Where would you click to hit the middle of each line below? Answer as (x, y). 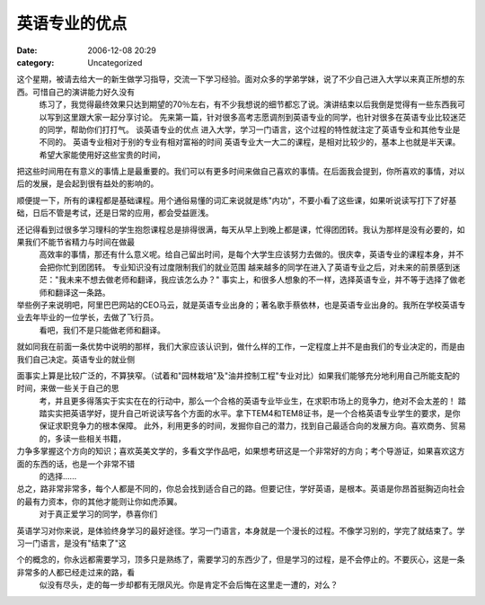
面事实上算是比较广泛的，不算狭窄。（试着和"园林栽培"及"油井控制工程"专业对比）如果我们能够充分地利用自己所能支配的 (238, 375)
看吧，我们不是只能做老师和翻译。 (102, 330)
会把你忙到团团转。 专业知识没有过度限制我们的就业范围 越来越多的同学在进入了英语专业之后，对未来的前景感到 (246, 267)
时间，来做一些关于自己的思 (68, 388)
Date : (27, 50)
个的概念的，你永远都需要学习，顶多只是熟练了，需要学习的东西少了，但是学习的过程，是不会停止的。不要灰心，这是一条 (241, 560)
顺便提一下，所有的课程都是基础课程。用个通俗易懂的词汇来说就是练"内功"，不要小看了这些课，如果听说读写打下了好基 (237, 200)
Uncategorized (115, 62)
